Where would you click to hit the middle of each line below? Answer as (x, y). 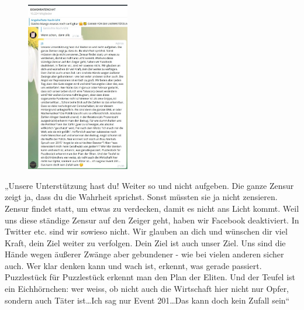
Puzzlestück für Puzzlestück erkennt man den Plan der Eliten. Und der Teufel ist (150, 277)
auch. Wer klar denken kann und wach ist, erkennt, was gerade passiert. (133, 265)
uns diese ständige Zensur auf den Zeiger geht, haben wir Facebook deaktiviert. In (152, 220)
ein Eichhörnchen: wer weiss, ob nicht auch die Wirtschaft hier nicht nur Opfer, (147, 289)
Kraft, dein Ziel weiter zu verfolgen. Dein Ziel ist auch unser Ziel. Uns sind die (145, 242)
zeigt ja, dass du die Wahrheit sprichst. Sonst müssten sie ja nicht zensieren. (141, 197)
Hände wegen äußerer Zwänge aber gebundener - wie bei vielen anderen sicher (144, 254)
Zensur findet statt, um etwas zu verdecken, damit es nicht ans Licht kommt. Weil (152, 208)
